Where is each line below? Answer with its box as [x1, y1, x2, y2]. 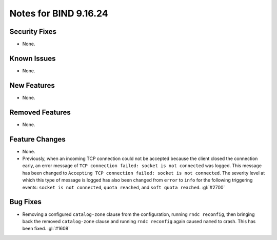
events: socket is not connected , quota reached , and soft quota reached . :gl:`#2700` [22, 184, 225, 190]
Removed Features [9, 108, 71, 116]
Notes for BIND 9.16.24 [9, 8, 108, 19]
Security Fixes [9, 27, 56, 36]
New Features [9, 81, 55, 90]
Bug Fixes [9, 197, 42, 206]
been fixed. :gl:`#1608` [22, 226, 70, 232]
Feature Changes [9, 135, 66, 144]
